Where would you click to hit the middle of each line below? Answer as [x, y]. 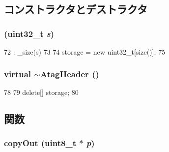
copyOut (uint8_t [40, 143]
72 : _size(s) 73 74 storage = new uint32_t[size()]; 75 [85, 52]
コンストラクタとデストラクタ [76, 9]
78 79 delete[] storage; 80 [41, 92]
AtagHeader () [70, 74]
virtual [18, 74]
